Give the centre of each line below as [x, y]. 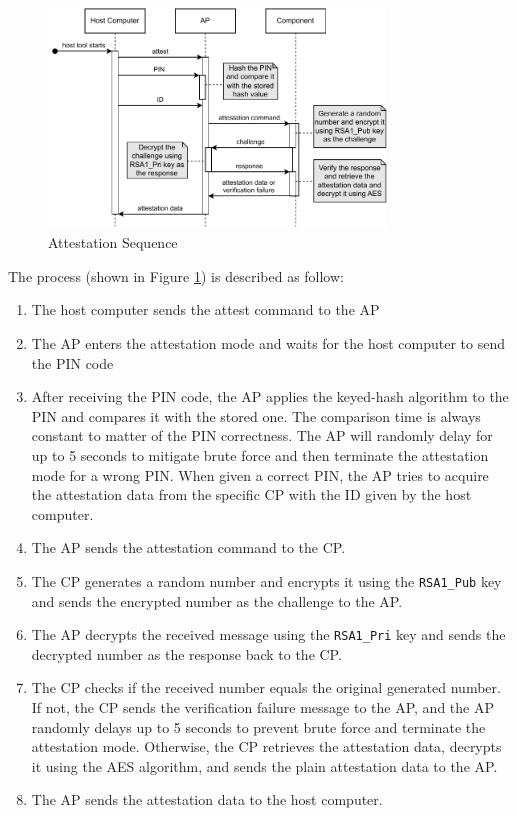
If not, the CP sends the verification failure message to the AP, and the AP [262, 707]
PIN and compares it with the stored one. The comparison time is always [256, 415]
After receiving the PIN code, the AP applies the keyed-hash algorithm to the [270, 396]
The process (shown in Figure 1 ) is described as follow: [176, 275]
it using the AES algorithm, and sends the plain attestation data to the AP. [264, 765]
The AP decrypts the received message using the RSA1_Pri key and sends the [268, 634]
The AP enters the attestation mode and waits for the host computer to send [268, 343]
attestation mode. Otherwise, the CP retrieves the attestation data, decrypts [266, 746]
